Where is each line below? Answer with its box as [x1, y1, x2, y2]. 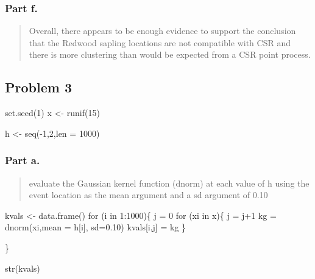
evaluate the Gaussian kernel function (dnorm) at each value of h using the [29, 176, 310, 189]
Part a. [5, 153, 40, 168]
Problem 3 [5, 78, 72, 97]
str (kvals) [5, 261, 40, 274]
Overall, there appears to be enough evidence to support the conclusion [29, 24, 296, 37]
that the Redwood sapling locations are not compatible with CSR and [29, 36, 291, 49]
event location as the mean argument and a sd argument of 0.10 [29, 188, 268, 201]
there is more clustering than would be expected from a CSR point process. [29, 48, 311, 61]
